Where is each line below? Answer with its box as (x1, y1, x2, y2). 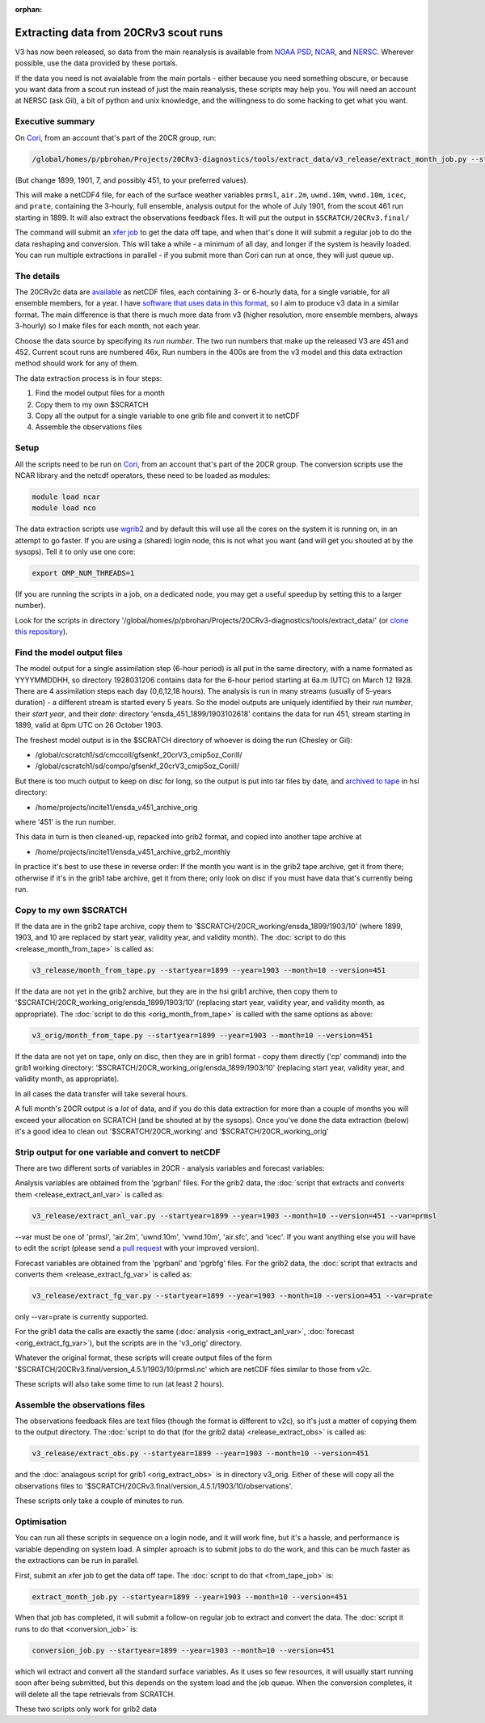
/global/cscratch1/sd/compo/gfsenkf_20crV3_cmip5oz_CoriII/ (35, 761, 240, 771)
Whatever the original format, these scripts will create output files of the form (15, 1353, 272, 1362)
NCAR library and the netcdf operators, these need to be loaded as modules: (15, 470, 271, 480)
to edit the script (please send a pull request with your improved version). (15, 1244, 259, 1253)
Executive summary (15, 116, 95, 127)
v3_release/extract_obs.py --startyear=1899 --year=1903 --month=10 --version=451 (32, 1449, 369, 1459)
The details (15, 270, 61, 281)
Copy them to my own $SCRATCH (35, 399, 149, 409)
